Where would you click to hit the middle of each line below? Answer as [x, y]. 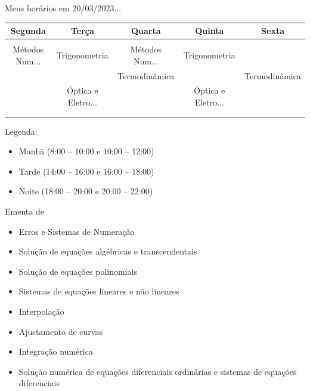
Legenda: [21, 131]
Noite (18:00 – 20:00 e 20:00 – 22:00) [86, 191]
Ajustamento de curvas [61, 331]
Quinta [210, 31]
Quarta [146, 31]
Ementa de [24, 211]
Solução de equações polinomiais [78, 271]
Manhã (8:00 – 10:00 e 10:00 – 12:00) [86, 151]
